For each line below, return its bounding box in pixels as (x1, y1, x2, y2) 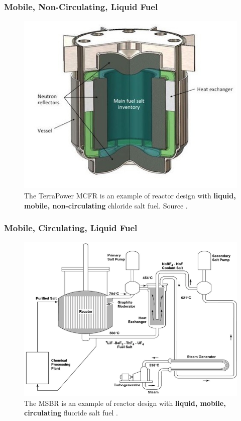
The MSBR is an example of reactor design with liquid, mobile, (24, 397, 226, 408)
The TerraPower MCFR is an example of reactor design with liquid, (24, 190, 236, 201)
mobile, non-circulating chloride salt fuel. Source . (24, 200, 188, 210)
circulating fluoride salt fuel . (24, 407, 118, 418)
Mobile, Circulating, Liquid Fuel (4, 222, 138, 234)
